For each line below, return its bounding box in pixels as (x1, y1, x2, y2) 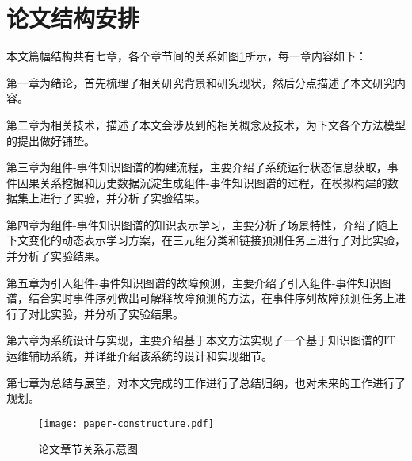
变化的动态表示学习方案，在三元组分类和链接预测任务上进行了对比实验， (28, 232, 406, 248)
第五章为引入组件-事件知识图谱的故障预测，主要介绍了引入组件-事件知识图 (6, 274, 391, 290)
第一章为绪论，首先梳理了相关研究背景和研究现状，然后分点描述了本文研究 (6, 74, 395, 90)
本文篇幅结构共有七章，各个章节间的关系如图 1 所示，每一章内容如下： (6, 48, 367, 64)
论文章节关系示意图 (38, 440, 138, 457)
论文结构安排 (6, 2, 140, 34)
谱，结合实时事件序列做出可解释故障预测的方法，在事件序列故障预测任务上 (6, 290, 395, 306)
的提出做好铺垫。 (6, 132, 95, 148)
